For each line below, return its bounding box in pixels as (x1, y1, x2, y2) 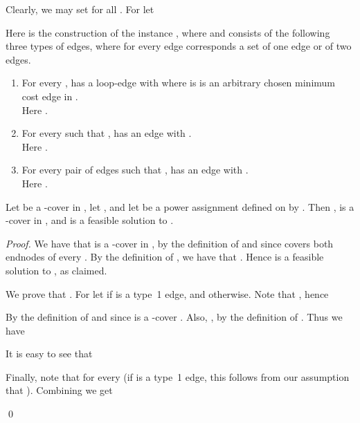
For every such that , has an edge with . (21, 126, 192, 140)
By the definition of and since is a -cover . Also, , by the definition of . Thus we (6, 310, 343, 324)
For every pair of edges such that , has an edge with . (21, 162, 249, 177)
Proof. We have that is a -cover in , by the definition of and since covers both (6, 236, 334, 250)
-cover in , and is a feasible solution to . (6, 213, 174, 227)
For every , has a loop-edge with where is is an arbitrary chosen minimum (21, 75, 336, 90)
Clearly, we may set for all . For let (6, 2, 154, 16)
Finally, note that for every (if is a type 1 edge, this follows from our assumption (6, 369, 350, 384)
